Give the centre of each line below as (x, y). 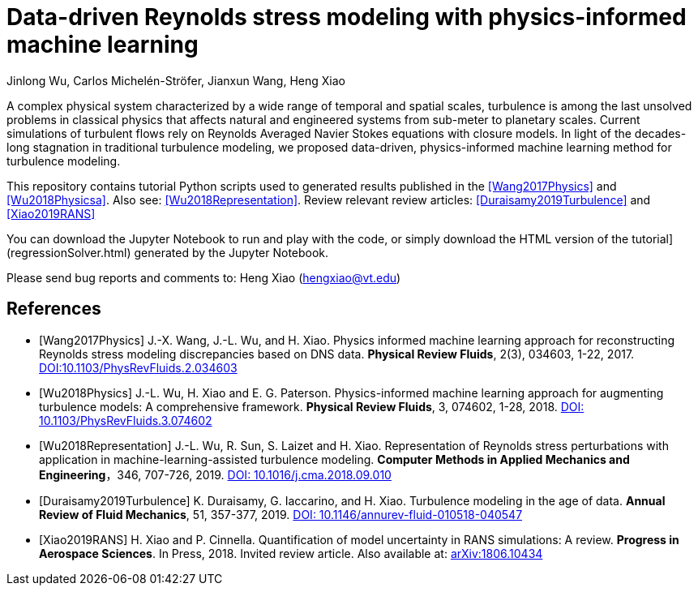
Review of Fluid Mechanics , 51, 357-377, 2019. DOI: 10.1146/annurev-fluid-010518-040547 (281, 514)
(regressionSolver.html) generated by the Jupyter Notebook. (168, 252)
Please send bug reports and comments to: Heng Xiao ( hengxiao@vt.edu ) (204, 277)
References (54, 309)
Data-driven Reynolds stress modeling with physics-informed (347, 17)
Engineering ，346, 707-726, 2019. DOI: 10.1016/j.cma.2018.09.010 (215, 474)
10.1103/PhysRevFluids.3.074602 (126, 420)
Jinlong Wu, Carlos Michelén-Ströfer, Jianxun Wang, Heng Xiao (176, 80)
